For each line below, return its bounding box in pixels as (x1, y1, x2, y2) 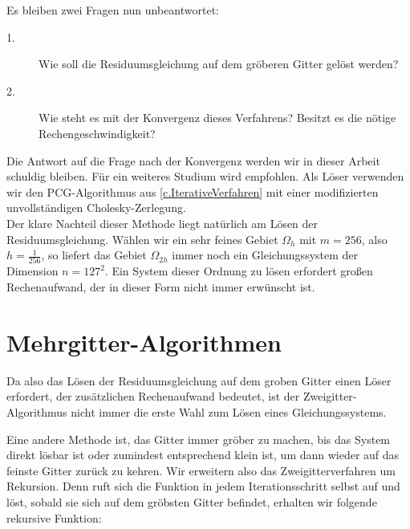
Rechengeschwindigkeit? (39, 124, 156, 141)
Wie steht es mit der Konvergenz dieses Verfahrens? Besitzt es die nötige (39, 109, 396, 126)
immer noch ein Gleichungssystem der (172, 246, 359, 263)
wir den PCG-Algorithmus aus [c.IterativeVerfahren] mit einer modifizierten (6, 183, 379, 200)
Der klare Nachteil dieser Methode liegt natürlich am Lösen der (6, 214, 319, 231)
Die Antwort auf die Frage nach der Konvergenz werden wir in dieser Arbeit (6, 152, 380, 169)
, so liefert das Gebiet (41, 246, 147, 263)
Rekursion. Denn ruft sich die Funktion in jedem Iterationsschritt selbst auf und (6, 478, 400, 494)
